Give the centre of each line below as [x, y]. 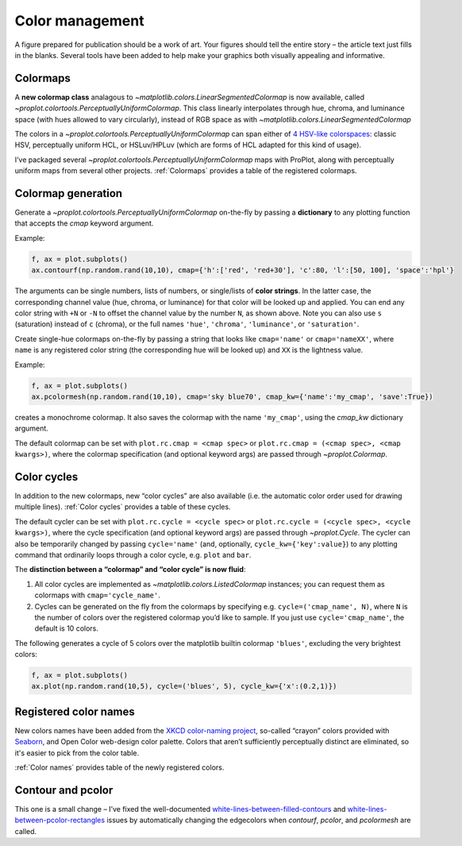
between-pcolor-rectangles [60, 820]
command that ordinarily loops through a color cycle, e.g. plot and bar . [133, 554]
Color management [79, 21]
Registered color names [75, 711]
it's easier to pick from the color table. [77, 753]
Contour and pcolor [64, 790]
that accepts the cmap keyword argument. [84, 223]
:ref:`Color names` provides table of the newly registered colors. [119, 767]
